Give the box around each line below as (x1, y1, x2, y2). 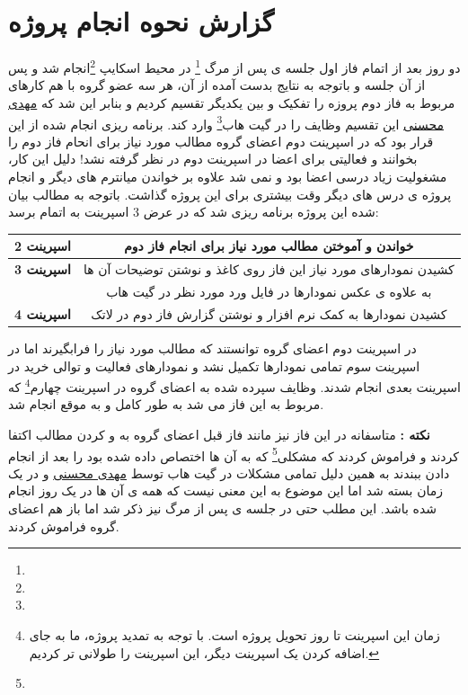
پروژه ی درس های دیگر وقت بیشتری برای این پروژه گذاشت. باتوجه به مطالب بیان (8, 184, 452, 203)
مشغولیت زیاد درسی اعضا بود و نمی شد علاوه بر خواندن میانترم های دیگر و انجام (8, 167, 447, 185)
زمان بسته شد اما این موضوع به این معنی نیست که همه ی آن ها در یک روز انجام (8, 481, 443, 500)
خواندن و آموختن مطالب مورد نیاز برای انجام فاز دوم (124, 236, 414, 255)
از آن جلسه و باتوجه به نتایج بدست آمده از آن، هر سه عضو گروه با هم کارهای (8, 76, 426, 94)
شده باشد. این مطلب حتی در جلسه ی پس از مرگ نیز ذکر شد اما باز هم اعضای (8, 498, 437, 517)
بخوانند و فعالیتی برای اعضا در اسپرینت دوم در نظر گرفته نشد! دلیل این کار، (8, 149, 418, 168)
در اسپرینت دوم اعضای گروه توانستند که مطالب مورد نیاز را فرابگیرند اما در (8, 338, 417, 357)
